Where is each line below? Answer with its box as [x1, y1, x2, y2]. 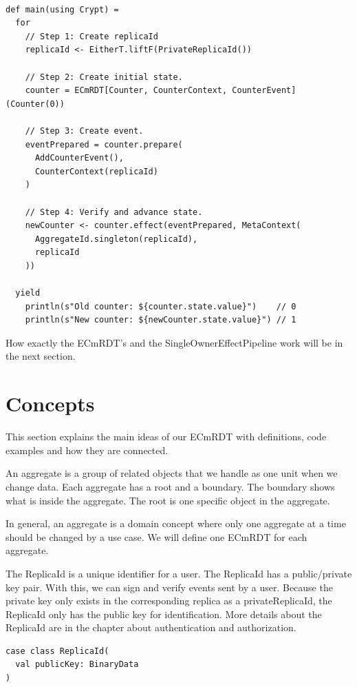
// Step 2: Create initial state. [25, 72, 183, 82]
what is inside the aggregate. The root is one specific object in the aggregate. [6, 493, 330, 507]
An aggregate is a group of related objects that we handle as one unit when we [6, 466, 338, 480]
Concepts [6, 389, 95, 418]
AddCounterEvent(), [34, 153, 124, 163]
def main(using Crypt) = [6, 4, 119, 14]
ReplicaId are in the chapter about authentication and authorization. [6, 620, 296, 635]
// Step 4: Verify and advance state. [25, 207, 203, 217]
